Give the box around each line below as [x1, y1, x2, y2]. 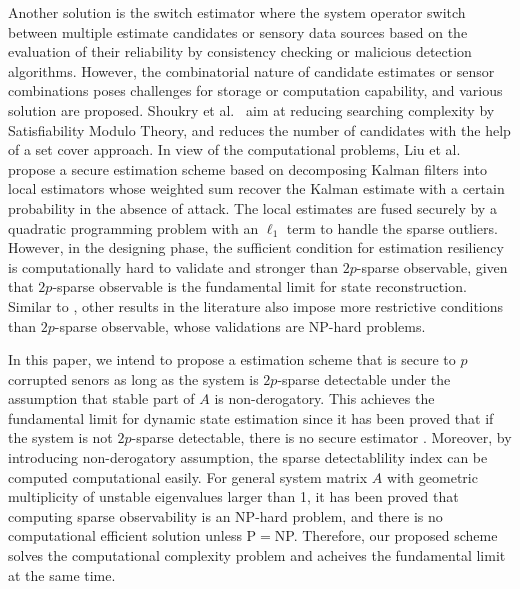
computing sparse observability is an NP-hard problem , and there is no [8, 505, 443, 526]
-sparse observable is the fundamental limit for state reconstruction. [52, 276, 467, 297]
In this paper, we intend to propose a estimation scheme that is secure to [8, 349, 456, 370]
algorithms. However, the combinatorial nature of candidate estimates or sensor [8, 60, 495, 81]
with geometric [386, 466, 478, 487]
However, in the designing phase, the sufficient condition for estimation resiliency [8, 237, 504, 258]
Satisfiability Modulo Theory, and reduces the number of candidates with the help [8, 119, 511, 140]
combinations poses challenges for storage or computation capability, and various [8, 80, 503, 101]
